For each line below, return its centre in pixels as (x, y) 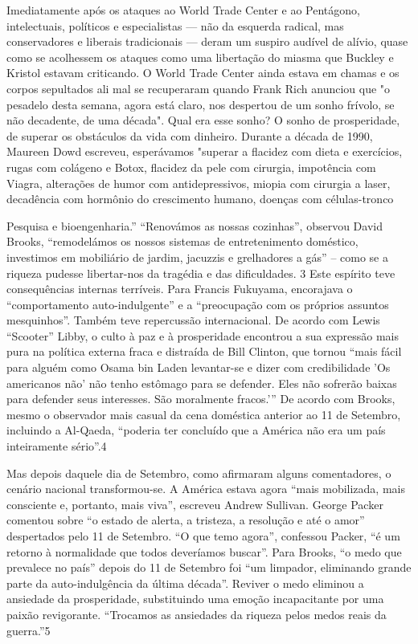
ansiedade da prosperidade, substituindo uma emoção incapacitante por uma (195, 599)
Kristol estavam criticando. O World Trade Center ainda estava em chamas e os (203, 73)
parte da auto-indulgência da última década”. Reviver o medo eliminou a (185, 583)
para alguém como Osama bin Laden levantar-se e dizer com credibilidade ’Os (199, 367)
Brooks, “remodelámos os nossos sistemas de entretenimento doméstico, (182, 241)
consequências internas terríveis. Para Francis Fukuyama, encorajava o (180, 289)
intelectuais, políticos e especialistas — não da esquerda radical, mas (175, 25)
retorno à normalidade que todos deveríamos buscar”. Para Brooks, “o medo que (204, 551)
